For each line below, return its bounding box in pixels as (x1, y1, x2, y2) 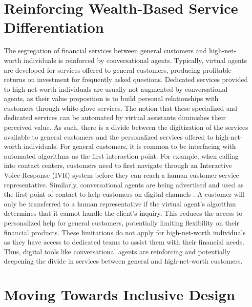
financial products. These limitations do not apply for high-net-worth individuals (4, 227, 246, 237)
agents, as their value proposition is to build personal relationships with (4, 93, 219, 103)
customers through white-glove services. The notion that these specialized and (4, 102, 237, 113)
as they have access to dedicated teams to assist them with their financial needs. (4, 237, 245, 247)
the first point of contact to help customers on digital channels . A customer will (4, 189, 245, 199)
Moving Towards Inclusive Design (4, 285, 235, 305)
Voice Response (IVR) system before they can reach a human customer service (4, 170, 239, 180)
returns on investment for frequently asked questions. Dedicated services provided (4, 74, 248, 84)
